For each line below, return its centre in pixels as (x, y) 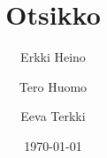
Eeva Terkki (53, 116)
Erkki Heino (53, 57)
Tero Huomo (53, 86)
